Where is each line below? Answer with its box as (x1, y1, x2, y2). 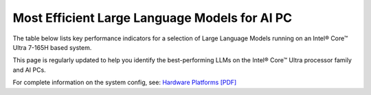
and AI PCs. (12, 66, 46, 74)
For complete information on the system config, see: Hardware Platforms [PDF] (12, 79, 237, 87)
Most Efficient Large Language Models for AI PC (12, 10, 293, 25)
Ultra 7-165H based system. (12, 43, 92, 51)
